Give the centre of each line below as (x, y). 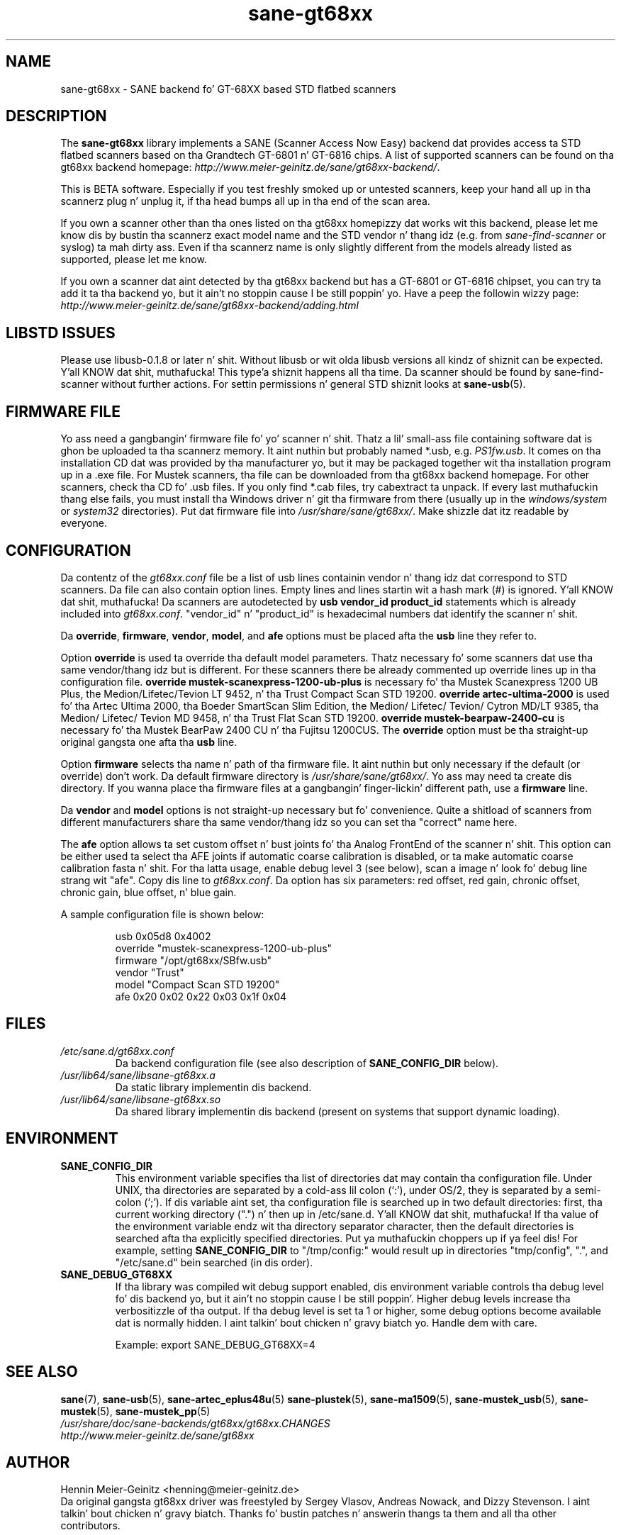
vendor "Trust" (150, 972)
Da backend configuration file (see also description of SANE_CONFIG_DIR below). (307, 1063)
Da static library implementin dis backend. (213, 1087)
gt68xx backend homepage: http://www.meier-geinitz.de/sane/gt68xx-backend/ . (250, 167)
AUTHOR (38, 1462)
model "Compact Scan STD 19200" (197, 984)
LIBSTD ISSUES (61, 333)
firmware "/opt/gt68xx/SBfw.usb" (194, 960)
